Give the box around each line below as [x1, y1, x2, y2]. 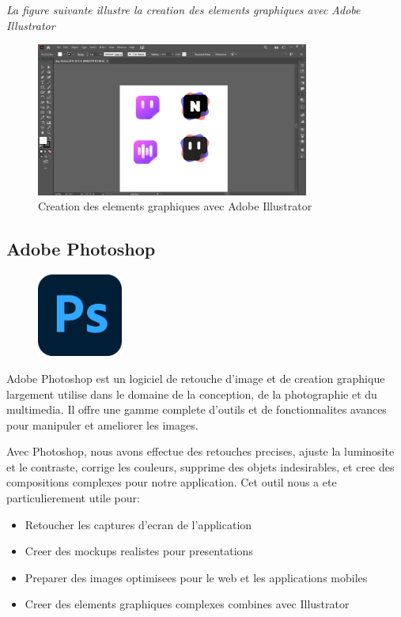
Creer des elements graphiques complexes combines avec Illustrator [25, 596, 350, 612]
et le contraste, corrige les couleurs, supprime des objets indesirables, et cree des [6, 458, 395, 475]
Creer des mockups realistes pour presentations [25, 543, 253, 559]
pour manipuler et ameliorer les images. [6, 416, 199, 433]
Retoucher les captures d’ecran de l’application [25, 516, 252, 532]
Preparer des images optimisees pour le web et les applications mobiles [25, 569, 368, 585]
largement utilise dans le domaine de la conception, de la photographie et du [6, 385, 377, 402]
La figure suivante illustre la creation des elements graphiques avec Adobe [6, 2, 361, 17]
